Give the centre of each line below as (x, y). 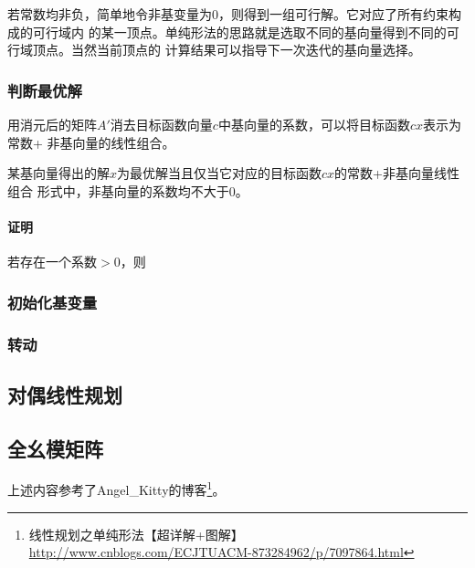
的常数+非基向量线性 (397, 173)
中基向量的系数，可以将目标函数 (314, 124)
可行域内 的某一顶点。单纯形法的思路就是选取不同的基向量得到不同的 (239, 32)
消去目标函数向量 (161, 124)
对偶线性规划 (65, 394)
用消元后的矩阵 (52, 124)
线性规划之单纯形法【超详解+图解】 (136, 534)
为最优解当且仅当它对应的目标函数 (220, 173)
